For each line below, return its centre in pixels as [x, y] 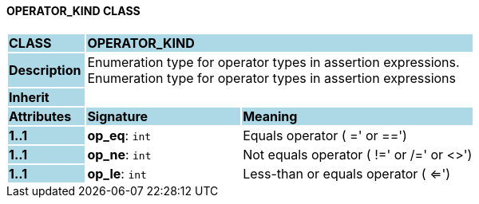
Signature [118, 116]
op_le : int [117, 173]
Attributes [40, 116]
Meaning [270, 116]
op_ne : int [119, 154]
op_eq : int [119, 135]
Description [45, 70]
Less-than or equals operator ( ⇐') [347, 173]
